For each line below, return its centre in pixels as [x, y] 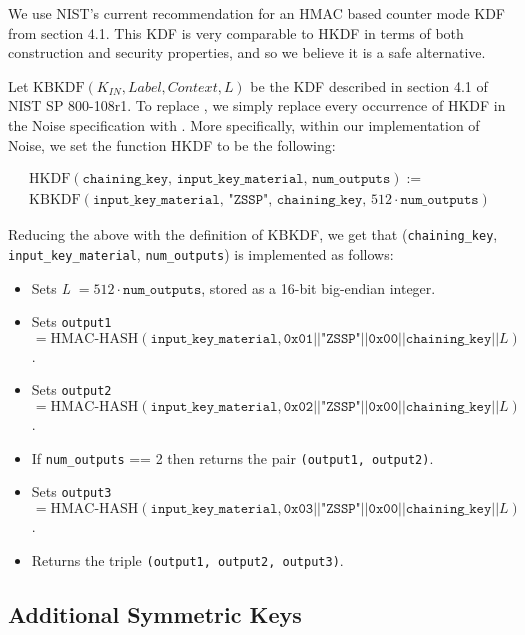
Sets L [51, 287]
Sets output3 [71, 491]
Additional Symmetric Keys [155, 613]
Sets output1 [71, 321]
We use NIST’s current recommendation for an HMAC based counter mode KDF [257, 13]
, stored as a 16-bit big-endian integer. [318, 287]
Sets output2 [71, 389]
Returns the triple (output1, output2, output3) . [187, 559]
